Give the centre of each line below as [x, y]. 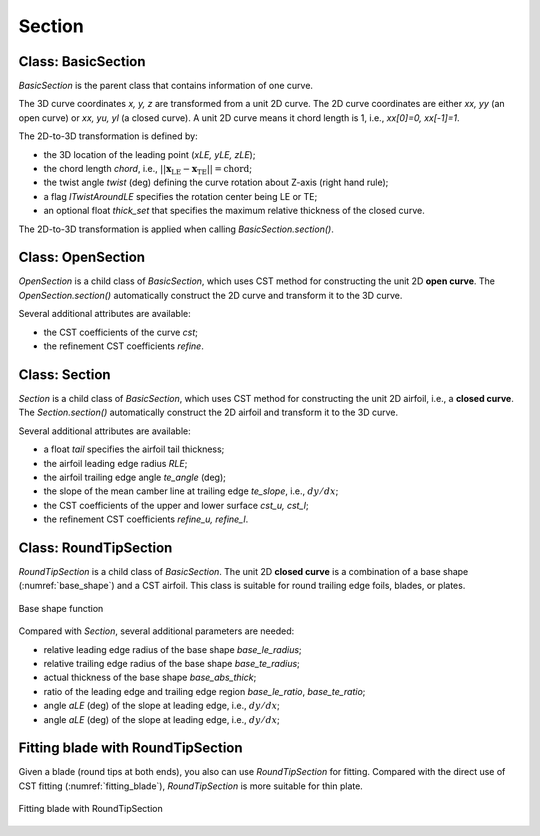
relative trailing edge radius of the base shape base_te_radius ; [171, 663]
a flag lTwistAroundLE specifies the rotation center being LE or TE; [180, 196]
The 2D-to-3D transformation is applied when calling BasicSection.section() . [176, 229]
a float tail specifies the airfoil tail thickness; [134, 449]
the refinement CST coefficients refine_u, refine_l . [146, 519]
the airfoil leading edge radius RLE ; [115, 463]
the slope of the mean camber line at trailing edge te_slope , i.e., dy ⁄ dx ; [191, 491]
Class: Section [64, 374]
